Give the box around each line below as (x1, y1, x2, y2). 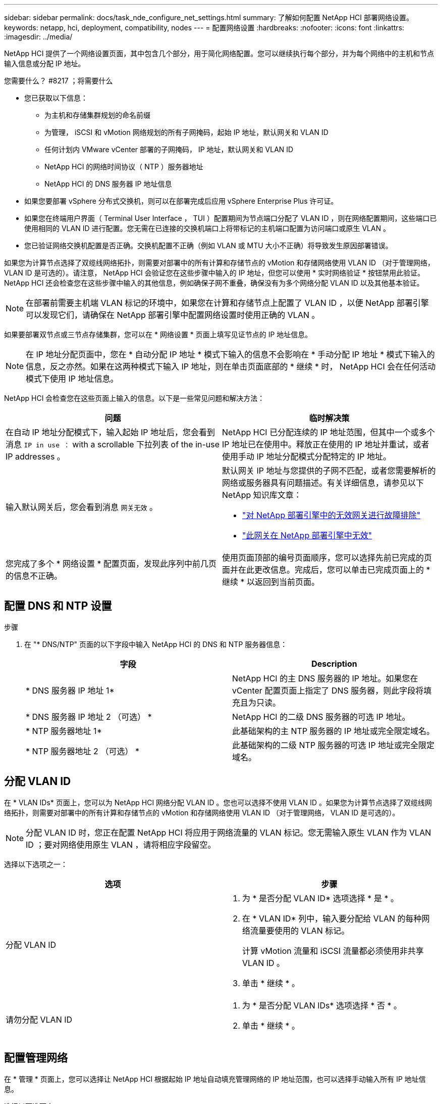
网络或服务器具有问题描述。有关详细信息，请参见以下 (222, 478, 424, 488)
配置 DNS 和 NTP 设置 (4, 600, 112, 613)
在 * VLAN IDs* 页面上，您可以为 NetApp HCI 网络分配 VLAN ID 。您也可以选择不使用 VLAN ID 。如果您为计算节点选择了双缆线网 (4, 798, 432, 807)
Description (311, 658, 357, 669)
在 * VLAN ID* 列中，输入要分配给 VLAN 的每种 (242, 913, 422, 924)
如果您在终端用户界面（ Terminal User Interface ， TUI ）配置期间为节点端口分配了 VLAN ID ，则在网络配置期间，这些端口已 (24, 214, 437, 222)
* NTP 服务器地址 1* (26, 725, 102, 736)
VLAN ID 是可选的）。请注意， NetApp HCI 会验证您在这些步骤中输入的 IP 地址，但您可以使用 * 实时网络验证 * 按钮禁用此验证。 (4, 268, 425, 277)
